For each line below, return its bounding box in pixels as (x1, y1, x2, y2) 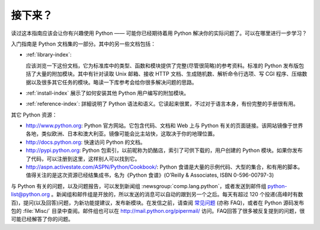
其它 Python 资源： (11, 111, 57, 118)
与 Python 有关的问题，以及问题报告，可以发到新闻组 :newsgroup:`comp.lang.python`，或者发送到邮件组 (11, 182, 267, 189)
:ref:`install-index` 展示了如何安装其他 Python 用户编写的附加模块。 (25, 89, 190, 96)
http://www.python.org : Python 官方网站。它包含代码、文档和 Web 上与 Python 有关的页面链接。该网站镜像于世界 (25, 122, 303, 129)
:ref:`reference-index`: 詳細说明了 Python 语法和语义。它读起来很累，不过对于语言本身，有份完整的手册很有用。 (25, 101, 299, 108)
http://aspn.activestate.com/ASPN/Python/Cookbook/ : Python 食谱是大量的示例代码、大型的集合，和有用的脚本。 (25, 163, 303, 171)
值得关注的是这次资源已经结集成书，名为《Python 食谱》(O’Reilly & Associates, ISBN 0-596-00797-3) (25, 171, 274, 179)
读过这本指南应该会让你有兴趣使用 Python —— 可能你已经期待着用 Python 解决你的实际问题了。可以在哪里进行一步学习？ (11, 30, 308, 37)
